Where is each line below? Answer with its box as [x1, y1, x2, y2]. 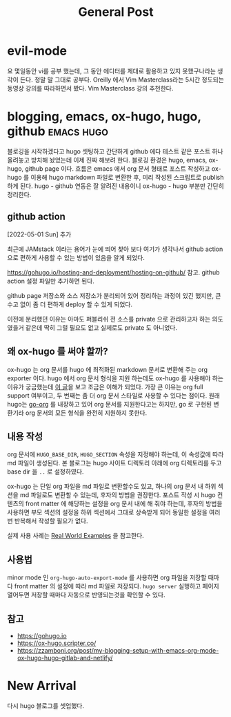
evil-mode [7, 43, 68, 59]
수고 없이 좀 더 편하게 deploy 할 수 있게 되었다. [7, 300, 133, 308]
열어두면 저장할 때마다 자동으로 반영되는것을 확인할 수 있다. [7, 590, 165, 599]
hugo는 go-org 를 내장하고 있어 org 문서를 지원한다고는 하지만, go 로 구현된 [7, 400, 212, 408]
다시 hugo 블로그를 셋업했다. [7, 701, 85, 709]
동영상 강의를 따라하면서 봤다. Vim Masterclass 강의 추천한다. [7, 84, 174, 92]
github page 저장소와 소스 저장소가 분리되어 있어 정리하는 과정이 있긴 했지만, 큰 [7, 291, 221, 299]
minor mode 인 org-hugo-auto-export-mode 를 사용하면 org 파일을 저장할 [7, 573, 207, 581]
